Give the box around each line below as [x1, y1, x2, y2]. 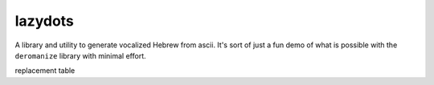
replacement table [14, 66, 76, 75]
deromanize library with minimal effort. [14, 51, 146, 60]
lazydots [14, 12, 74, 30]
